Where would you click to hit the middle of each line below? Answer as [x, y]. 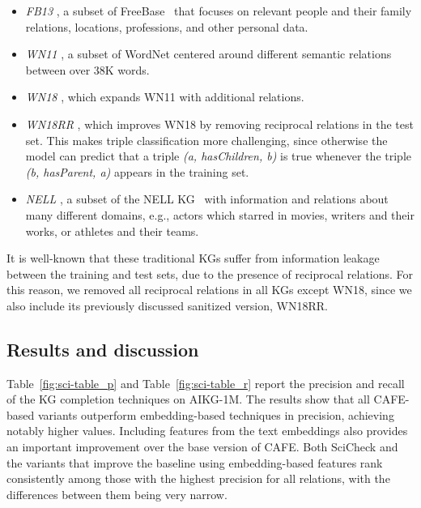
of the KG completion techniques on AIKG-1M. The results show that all [188, 399]
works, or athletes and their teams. [112, 231]
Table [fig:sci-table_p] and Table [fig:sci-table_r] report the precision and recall [206, 383]
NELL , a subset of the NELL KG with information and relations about [207, 199]
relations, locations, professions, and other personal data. [167, 26]
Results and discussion [103, 349]
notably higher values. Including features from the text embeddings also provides [207, 431]
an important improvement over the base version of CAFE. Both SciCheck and [202, 447]
